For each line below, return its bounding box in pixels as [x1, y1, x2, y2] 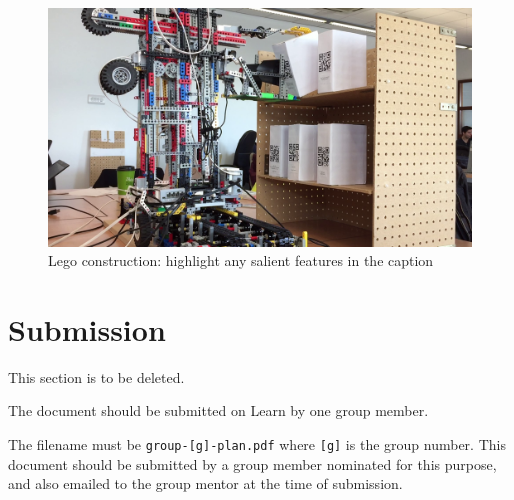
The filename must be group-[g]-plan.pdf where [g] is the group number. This [8, 434, 506, 454]
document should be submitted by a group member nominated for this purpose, [8, 453, 497, 474]
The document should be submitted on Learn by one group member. [8, 400, 429, 421]
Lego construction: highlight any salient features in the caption [48, 250, 434, 271]
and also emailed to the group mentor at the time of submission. [8, 473, 403, 494]
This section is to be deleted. [8, 366, 185, 387]
